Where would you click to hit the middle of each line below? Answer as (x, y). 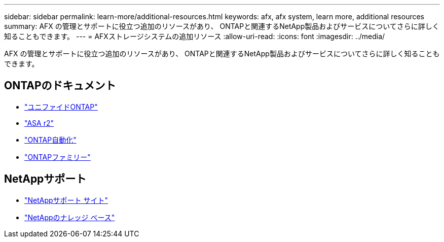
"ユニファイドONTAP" (61, 107)
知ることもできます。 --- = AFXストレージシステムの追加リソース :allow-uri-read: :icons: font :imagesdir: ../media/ (195, 36)
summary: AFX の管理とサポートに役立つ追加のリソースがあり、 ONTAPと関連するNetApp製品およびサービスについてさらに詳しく (222, 26)
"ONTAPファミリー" (58, 157)
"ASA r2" (39, 123)
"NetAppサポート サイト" (66, 200)
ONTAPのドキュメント (60, 86)
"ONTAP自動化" (50, 140)
